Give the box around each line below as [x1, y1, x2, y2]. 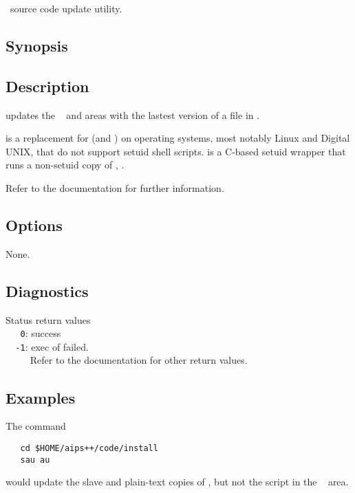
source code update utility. [10, 1, 122, 15]
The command [6, 419, 66, 433]
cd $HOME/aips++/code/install [20, 443, 158, 453]
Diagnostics [6, 280, 89, 301]
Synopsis [6, 34, 68, 56]
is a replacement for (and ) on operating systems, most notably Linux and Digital [6, 131, 350, 145]
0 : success [20, 326, 61, 340]
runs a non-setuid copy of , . [6, 157, 125, 172]
